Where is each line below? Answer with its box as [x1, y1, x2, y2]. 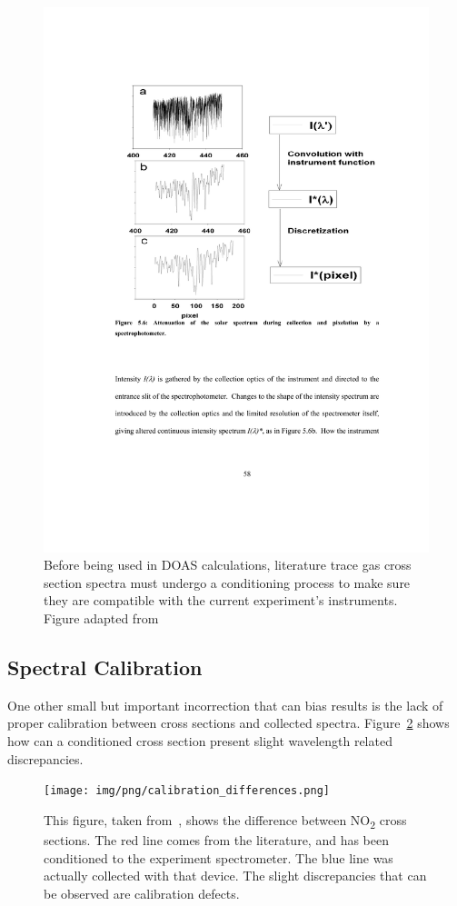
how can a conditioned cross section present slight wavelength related [7, 732, 392, 751]
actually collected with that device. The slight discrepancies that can [44, 866, 427, 885]
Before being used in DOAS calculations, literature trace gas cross [44, 555, 412, 574]
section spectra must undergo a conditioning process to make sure [44, 572, 411, 592]
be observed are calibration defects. [44, 883, 240, 902]
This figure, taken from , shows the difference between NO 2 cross [44, 810, 407, 831]
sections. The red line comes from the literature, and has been [44, 831, 389, 850]
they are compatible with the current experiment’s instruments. [44, 591, 398, 610]
